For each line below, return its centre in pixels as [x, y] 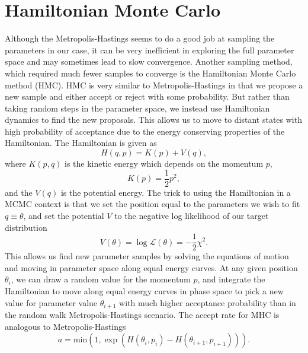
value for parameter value [51, 302]
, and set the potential [64, 215]
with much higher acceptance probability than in [208, 302]
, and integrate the [231, 279]
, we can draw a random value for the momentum [101, 279]
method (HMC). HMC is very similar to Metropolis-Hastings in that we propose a [154, 85]
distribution [26, 227]
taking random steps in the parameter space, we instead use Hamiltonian [137, 108]
